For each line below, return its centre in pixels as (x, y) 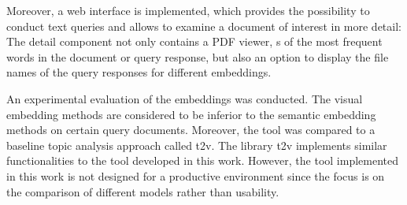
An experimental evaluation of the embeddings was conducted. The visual (185, 98)
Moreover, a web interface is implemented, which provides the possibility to (188, 10)
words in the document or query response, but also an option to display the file (198, 56)
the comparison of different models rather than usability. (143, 191)
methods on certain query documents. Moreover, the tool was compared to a (191, 130)
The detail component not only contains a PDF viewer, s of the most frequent (194, 41)
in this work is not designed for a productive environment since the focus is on (196, 175)
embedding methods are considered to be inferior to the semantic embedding (191, 114)
